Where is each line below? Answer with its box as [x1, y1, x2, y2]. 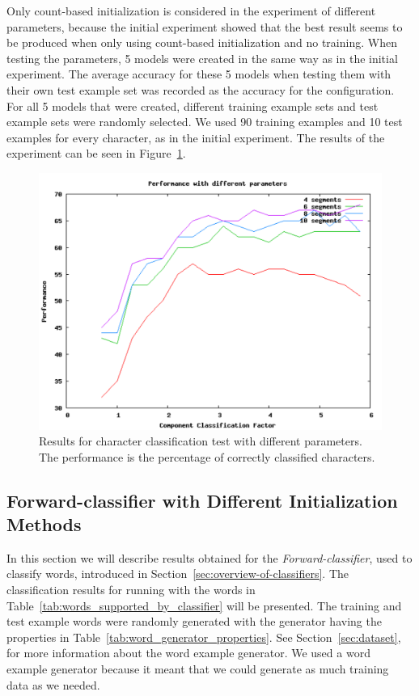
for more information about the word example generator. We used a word [6, 644, 370, 661]
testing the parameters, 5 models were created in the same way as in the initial [6, 49, 398, 66]
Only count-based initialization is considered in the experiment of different [6, 2, 376, 19]
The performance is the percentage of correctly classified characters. [39, 448, 375, 465]
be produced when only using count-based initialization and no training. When [6, 34, 397, 51]
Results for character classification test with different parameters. [39, 432, 362, 449]
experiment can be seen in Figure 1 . [6, 145, 186, 162]
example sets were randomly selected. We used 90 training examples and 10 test [6, 113, 403, 130]
